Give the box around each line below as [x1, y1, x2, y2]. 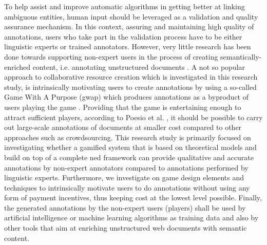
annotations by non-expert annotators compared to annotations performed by [4, 162, 249, 173]
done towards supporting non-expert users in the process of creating [4, 51, 218, 62]
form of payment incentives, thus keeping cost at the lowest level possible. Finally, [4, 192, 262, 203]
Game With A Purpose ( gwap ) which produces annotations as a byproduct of [4, 91, 249, 102]
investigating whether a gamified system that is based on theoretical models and [4, 142, 257, 153]
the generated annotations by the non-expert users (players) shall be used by [4, 202, 246, 213]
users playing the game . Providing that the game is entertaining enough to [4, 101, 241, 112]
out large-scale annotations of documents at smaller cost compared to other [4, 122, 242, 133]
